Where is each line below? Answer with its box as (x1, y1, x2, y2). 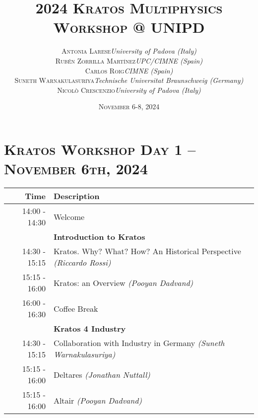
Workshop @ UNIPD (53, 17, 205, 37)
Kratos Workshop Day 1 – (4, 139, 196, 159)
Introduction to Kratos (53, 231, 145, 242)
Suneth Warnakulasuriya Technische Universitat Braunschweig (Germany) (14, 75, 244, 85)
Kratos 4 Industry (53, 323, 126, 334)
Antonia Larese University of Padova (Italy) (62, 46, 196, 56)
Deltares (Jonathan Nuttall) (53, 368, 150, 380)
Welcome (53, 210, 85, 222)
